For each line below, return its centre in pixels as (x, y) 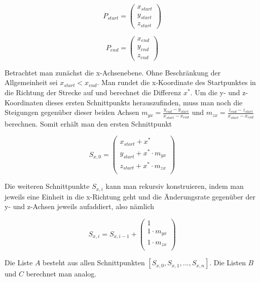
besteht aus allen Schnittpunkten (94, 263)
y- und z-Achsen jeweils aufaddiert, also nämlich (80, 206)
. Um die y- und (215, 92)
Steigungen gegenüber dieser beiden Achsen (72, 112)
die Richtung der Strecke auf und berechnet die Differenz (93, 92)
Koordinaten (24, 102)
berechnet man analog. (61, 274)
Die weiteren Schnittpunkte (47, 186)
